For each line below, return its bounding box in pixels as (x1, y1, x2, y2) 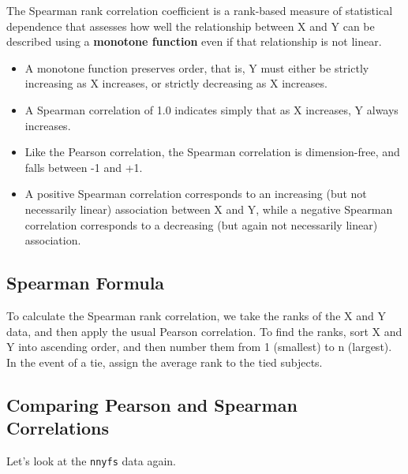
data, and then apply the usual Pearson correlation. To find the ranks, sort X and (6, 323, 402, 339)
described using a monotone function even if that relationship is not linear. (6, 33, 382, 50)
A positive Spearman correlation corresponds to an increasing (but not (24, 185, 367, 202)
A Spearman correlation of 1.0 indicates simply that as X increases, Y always (24, 101, 399, 118)
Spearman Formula (6, 271, 165, 295)
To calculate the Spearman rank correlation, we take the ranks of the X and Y (6, 307, 386, 323)
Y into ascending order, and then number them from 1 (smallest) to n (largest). (6, 338, 392, 355)
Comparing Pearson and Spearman (6, 392, 298, 416)
